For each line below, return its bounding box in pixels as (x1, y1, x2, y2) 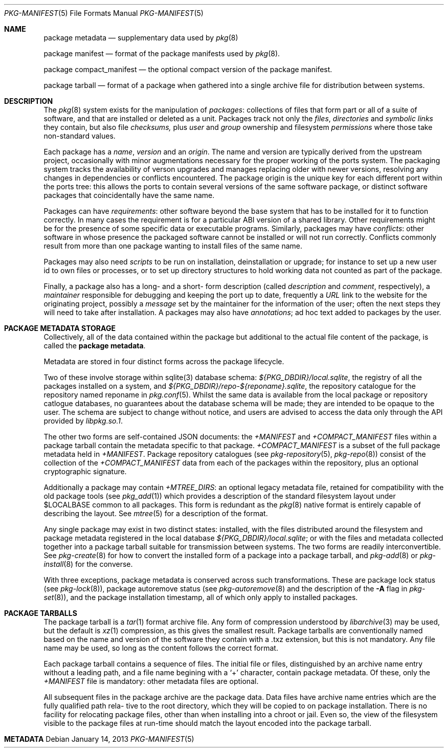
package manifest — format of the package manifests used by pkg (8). (43, 49, 280, 58)
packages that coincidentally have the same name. (43, 191, 215, 200)
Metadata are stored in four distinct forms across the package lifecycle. (43, 357, 284, 366)
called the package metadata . (43, 341, 146, 350)
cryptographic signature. (43, 467, 127, 476)
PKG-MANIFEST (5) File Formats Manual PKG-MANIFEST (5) (4, 9, 204, 17)
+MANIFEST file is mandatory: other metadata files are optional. (43, 677, 259, 685)
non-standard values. (43, 131, 116, 140)
